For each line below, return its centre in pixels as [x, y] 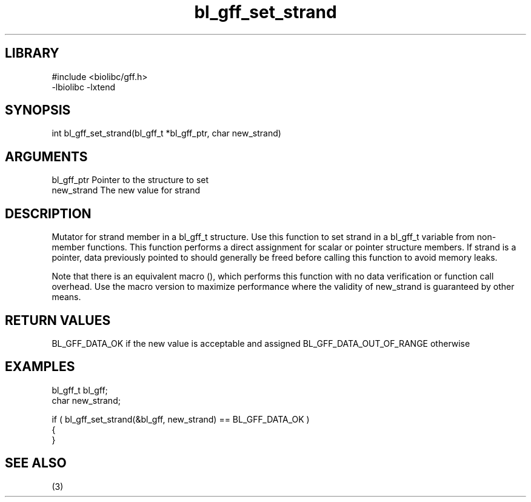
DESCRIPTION [48, 213]
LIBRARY [32, 53]
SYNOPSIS [38, 110]
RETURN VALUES [58, 320]
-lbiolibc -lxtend [84, 87]
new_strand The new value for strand [126, 190]
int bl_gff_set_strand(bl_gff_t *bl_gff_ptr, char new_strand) [166, 133]
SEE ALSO [36, 463]
